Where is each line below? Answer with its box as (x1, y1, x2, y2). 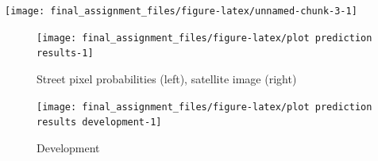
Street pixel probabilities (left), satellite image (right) (37, 70, 297, 86)
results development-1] (37, 117, 162, 128)
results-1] (37, 48, 94, 59)
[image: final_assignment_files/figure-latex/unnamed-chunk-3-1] (5, 6, 357, 17)
